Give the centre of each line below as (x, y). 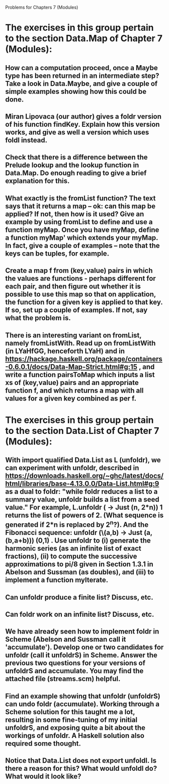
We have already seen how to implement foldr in (82, 632)
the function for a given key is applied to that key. (84, 302)
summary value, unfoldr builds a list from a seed (82, 500)
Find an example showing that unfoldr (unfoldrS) (83, 696)
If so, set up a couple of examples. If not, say (76, 310)
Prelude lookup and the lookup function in (72, 165)
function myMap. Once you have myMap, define (82, 230)
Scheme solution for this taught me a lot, (70, 712)
